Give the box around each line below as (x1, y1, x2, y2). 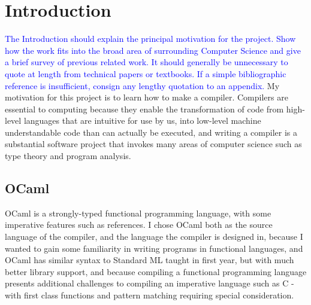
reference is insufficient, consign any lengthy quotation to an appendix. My (5, 79, 280, 91)
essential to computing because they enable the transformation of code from (5, 102, 284, 115)
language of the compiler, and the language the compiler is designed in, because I (5, 230, 303, 243)
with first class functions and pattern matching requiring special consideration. (5, 289, 294, 301)
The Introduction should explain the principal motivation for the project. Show (5, 32, 296, 45)
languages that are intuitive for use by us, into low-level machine (23, 114, 261, 127)
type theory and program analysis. (5, 150, 131, 162)
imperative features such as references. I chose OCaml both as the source (5, 218, 273, 231)
